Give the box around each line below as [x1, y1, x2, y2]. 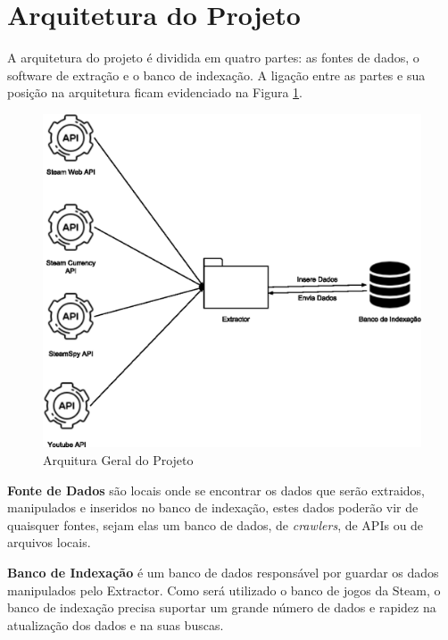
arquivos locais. [7, 533, 91, 552]
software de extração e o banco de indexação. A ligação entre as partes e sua [7, 65, 426, 84]
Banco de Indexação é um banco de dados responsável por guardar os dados [7, 562, 439, 581]
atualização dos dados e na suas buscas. [7, 615, 224, 634]
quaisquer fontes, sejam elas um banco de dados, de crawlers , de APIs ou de [7, 515, 424, 534]
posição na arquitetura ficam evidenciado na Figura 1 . [7, 83, 303, 102]
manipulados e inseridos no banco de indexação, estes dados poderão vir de [7, 498, 419, 517]
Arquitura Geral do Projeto [43, 450, 194, 469]
